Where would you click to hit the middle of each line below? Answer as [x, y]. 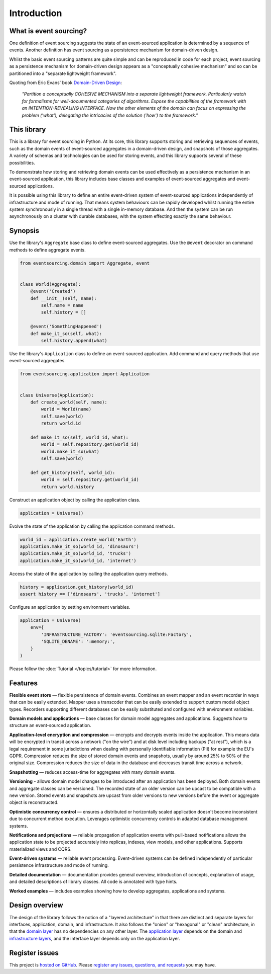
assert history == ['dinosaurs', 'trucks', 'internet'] [90, 594]
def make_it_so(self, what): [66, 334]
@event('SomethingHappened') [66, 327]
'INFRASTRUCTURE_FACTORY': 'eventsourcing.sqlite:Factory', [116, 634]
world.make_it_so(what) [70, 451]
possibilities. [22, 163]
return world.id [61, 423]
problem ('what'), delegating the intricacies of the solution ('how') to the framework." [110, 115]
